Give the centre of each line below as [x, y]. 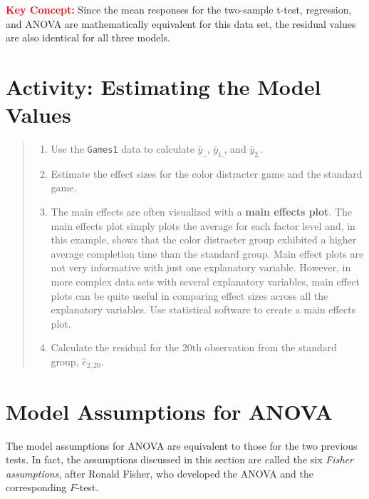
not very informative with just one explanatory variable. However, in [201, 267]
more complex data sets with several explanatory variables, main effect [205, 282]
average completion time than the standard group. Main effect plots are [207, 253]
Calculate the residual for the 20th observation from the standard [194, 347]
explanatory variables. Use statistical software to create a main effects [203, 309]
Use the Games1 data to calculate [123, 149]
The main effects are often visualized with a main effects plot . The [202, 212]
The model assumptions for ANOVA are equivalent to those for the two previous [182, 445]
